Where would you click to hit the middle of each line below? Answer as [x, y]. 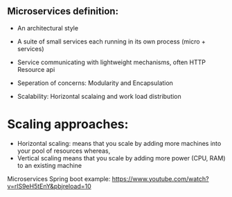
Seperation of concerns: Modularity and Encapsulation [95, 83]
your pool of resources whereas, [64, 151]
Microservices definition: [63, 11]
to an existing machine [49, 165]
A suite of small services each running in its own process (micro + [111, 41]
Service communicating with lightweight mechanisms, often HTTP [111, 62]
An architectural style [47, 28]
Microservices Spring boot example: [59, 178]
